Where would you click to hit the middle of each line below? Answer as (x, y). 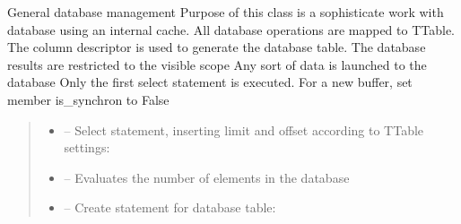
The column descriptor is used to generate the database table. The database (217, 47)
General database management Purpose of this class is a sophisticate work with (226, 12)
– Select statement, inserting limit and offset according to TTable (244, 129)
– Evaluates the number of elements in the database (207, 177)
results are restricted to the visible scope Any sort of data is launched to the (217, 64)
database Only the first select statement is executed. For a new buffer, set (210, 82)
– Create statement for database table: (170, 207)
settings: (87, 147)
